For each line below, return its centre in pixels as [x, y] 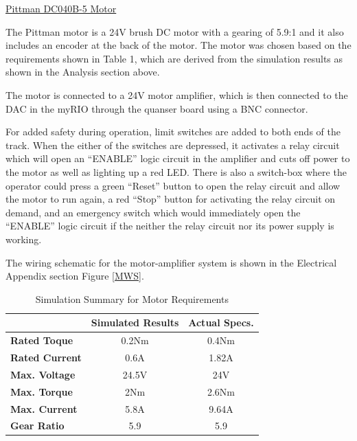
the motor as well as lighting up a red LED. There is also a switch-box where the [176, 171]
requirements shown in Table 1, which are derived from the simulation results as [174, 58]
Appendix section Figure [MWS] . [75, 276]
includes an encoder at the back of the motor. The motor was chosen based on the [178, 45]
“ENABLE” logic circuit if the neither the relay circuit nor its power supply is [170, 226]
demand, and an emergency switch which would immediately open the [153, 212]
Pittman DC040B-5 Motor [61, 8]
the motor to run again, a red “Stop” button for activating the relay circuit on [171, 199]
